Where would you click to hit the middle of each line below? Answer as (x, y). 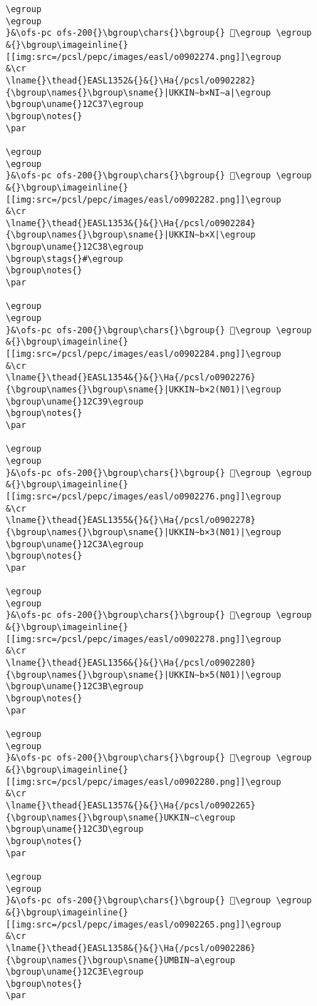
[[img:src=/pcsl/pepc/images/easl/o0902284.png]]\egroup (144, 354)
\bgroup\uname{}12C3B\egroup (75, 687)
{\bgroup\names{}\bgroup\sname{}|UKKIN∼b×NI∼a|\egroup (139, 92)
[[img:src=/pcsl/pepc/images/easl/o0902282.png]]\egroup (144, 199)
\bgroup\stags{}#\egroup (64, 259)
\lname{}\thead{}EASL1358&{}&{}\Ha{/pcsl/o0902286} (131, 948)
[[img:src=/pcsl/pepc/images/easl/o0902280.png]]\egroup (144, 782)
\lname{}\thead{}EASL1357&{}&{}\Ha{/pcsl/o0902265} (131, 805)
